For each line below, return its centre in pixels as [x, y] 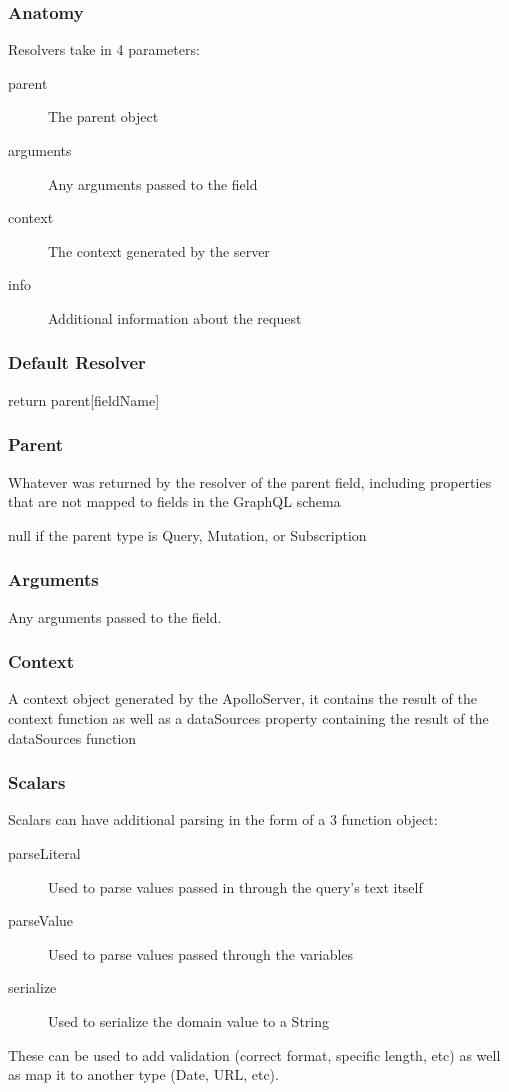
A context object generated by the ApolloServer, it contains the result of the [242, 698]
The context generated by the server [159, 250]
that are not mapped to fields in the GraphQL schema [174, 501]
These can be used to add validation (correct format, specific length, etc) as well [254, 1054]
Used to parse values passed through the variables [201, 953]
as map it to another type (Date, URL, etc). [143, 1074]
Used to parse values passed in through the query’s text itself [235, 886]
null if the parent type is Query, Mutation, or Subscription [187, 534]
